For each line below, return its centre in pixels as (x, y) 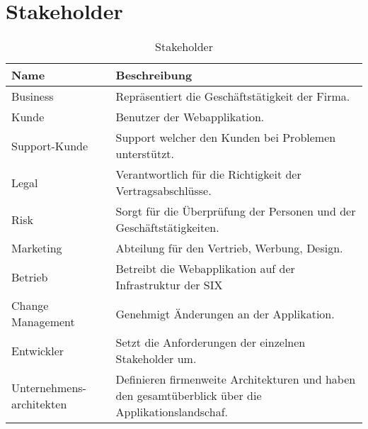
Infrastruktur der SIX (169, 285)
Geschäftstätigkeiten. (167, 228)
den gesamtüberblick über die (189, 396)
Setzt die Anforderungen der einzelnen (211, 342)
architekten (39, 403)
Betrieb (30, 277)
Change (30, 306)
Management (43, 322)
